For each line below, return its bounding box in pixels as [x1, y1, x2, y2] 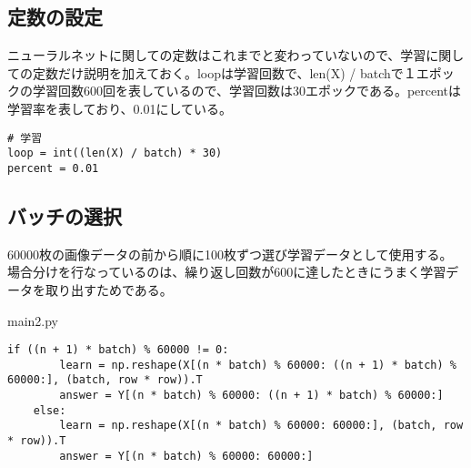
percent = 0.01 [7, 161, 99, 175]
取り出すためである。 [45, 280, 173, 299]
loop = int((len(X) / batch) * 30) [7, 147, 223, 160]
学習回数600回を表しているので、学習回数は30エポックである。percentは [32, 81, 462, 100]
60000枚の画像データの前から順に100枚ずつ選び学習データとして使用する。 [7, 244, 453, 263]
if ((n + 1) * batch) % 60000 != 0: [7, 343, 229, 357]
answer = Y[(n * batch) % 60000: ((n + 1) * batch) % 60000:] [59, 389, 444, 402]
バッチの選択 [7, 201, 122, 229]
